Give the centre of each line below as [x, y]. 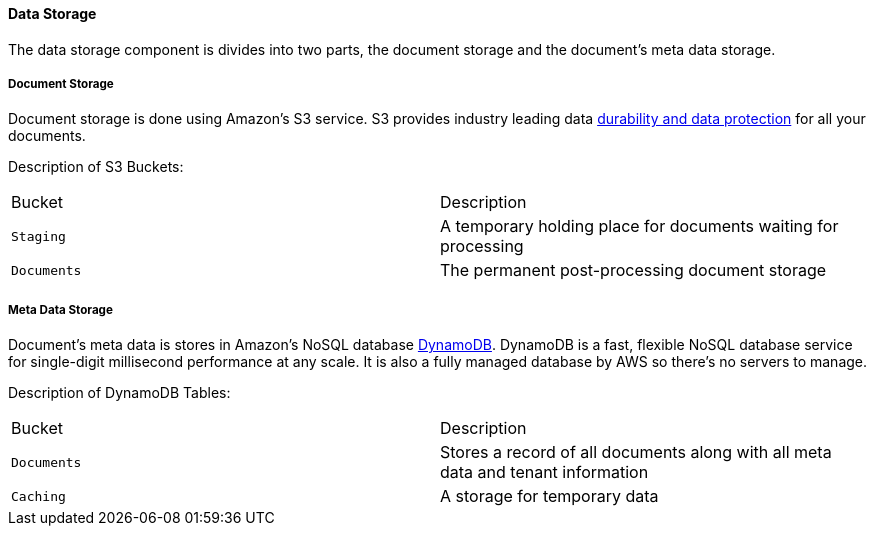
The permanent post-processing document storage [633, 270]
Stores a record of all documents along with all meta [636, 452]
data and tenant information [544, 472]
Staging [38, 236]
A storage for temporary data [549, 496]
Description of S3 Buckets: [96, 167]
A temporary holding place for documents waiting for [639, 226]
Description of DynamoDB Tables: [119, 393]
